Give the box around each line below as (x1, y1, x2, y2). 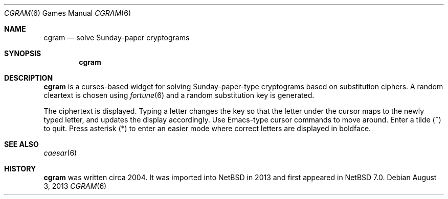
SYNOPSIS (4, 49, 41, 58)
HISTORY (4, 164, 36, 173)
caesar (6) (43, 148, 77, 157)
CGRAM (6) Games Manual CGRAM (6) (4, 9, 131, 17)
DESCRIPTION (4, 73, 53, 82)
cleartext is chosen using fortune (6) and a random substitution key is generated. (43, 91, 315, 99)
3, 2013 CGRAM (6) (43, 182, 107, 190)
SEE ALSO (4, 140, 39, 148)
